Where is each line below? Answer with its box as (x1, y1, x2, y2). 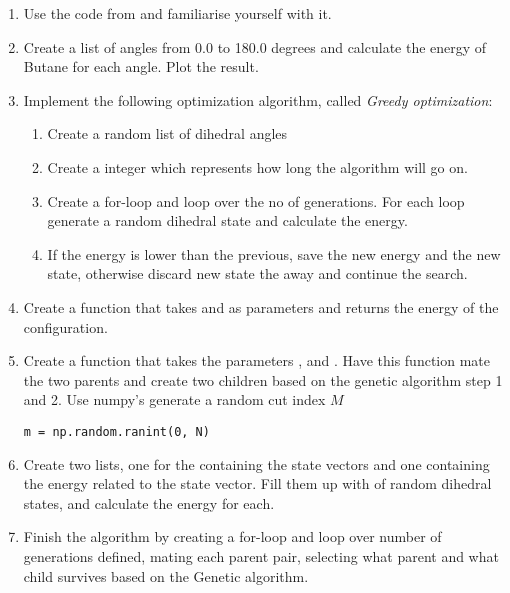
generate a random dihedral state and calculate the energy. (47, 210, 408, 231)
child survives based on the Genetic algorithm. (23, 565, 309, 586)
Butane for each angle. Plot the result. (23, 56, 259, 77)
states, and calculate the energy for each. (23, 492, 275, 513)
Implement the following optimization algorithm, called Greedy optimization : (23, 89, 493, 110)
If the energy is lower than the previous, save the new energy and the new (47, 243, 501, 264)
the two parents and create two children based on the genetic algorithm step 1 (23, 369, 503, 390)
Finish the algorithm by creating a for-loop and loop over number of (23, 526, 442, 547)
